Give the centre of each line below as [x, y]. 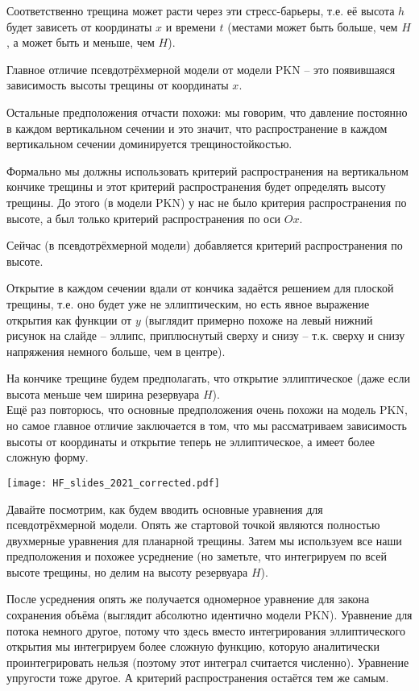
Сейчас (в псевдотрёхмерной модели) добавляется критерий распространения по [205, 245]
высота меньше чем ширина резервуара [103, 393]
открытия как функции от [69, 319]
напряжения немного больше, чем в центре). [116, 351]
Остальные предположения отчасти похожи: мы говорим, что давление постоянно [207, 112]
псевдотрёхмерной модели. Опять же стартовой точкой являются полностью [193, 525]
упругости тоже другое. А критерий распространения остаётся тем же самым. [198, 678]
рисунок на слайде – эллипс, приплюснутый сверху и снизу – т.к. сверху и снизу [206, 335]
